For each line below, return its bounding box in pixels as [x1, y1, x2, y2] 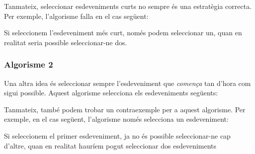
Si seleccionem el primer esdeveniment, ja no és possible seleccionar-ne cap [4, 130, 231, 141]
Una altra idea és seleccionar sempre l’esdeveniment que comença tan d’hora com [4, 77, 251, 88]
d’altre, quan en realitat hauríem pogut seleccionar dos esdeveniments [4, 140, 217, 151]
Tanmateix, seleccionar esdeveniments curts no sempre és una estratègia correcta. [4, 1, 252, 11]
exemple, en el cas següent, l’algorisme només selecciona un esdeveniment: [4, 114, 229, 124]
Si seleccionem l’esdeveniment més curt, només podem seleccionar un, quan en [4, 27, 242, 38]
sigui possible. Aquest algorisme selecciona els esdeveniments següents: [4, 87, 218, 98]
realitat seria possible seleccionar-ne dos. [4, 37, 127, 47]
